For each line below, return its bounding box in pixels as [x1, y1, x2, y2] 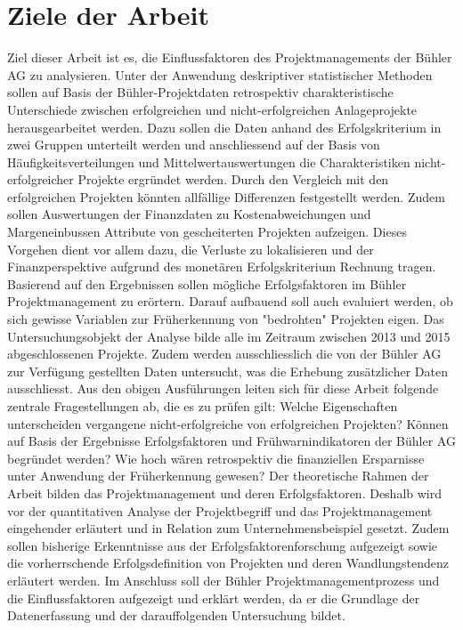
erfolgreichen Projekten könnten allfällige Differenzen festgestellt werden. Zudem [7, 187, 445, 206]
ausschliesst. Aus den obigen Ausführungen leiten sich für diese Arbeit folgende [7, 379, 439, 398]
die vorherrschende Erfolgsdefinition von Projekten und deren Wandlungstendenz [7, 553, 450, 572]
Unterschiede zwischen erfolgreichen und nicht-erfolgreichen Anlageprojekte [7, 100, 418, 118]
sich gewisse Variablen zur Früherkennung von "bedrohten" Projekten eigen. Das [7, 310, 444, 328]
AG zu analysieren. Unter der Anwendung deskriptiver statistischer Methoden [7, 65, 433, 84]
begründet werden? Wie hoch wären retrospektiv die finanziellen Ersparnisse [7, 448, 425, 467]
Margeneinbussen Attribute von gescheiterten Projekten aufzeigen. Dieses [7, 222, 407, 241]
